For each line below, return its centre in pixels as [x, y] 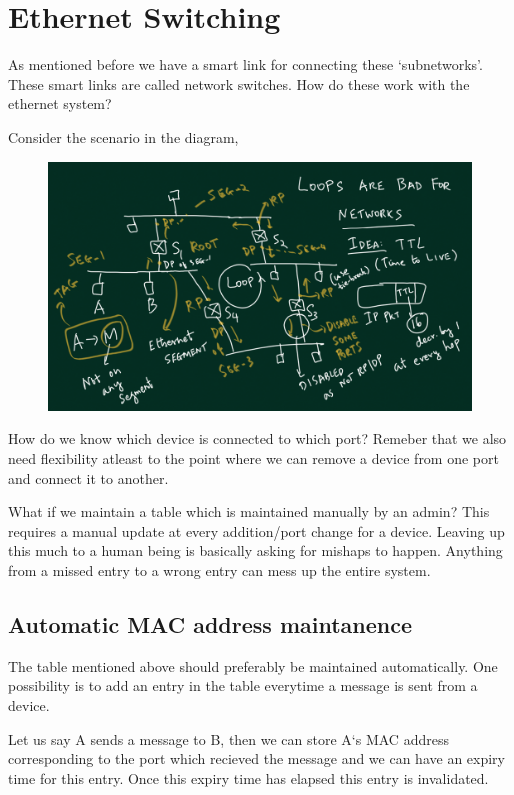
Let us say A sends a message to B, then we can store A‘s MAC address [228, 738]
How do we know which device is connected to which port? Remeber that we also [257, 438]
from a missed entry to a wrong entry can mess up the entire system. [219, 569]
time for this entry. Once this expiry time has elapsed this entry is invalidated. [248, 777]
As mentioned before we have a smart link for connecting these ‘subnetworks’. [245, 64]
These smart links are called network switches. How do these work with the [239, 83]
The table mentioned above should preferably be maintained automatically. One [253, 665]
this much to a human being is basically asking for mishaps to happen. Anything [255, 550]
